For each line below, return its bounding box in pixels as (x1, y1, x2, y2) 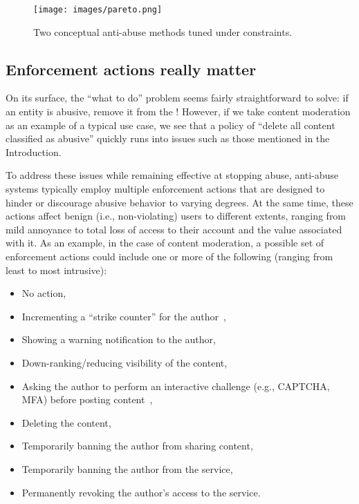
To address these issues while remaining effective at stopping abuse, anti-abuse (6, 168, 338, 182)
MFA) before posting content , (21, 392, 153, 407)
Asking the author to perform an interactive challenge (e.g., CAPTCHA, (21, 378, 330, 393)
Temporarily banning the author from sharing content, (21, 438, 253, 453)
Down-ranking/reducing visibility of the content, (21, 355, 228, 369)
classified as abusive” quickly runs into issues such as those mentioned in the (6, 131, 330, 146)
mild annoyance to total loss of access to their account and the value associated (6, 222, 342, 236)
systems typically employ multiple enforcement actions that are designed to (6, 182, 325, 196)
